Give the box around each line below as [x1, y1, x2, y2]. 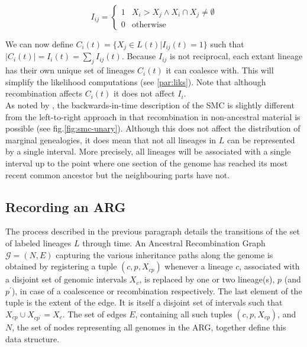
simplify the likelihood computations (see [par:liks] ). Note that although [5, 75, 266, 88]
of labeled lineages [5, 236, 72, 249]
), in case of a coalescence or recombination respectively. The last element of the [11, 284, 302, 297]
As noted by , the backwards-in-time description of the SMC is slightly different [5, 99, 295, 111]
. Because [121, 50, 156, 62]
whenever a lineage [164, 260, 233, 272]
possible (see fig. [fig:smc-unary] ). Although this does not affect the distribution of [5, 122, 300, 134]
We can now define [5, 38, 73, 50]
